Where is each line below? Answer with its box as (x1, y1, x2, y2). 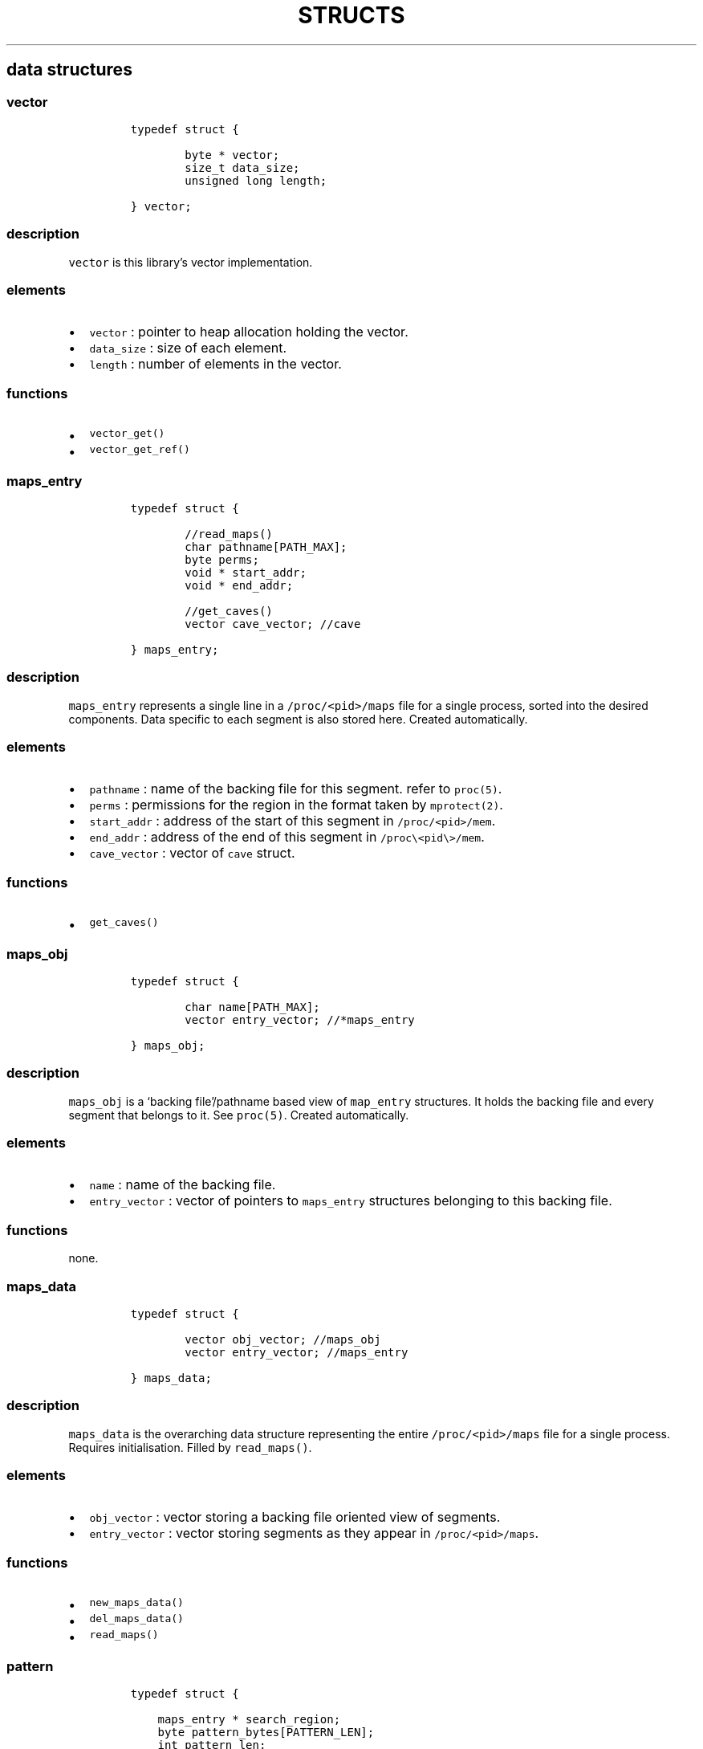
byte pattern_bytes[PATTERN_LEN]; (157, 1725, 375, 1739)
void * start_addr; (185, 565, 307, 579)
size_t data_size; (185, 161, 300, 174)
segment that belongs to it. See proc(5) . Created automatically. (68, 1107, 409, 1122)
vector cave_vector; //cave (185, 617, 361, 630)
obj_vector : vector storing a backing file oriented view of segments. (89, 1509, 501, 1526)
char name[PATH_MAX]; (185, 1000, 320, 1013)
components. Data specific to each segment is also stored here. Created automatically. (68, 711, 528, 726)
